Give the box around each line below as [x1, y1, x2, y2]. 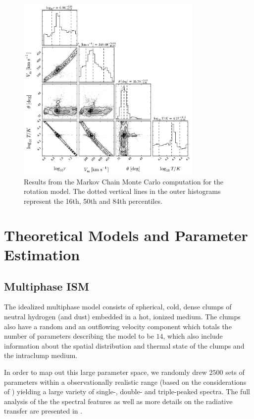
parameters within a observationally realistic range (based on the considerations [4, 376, 247, 387]
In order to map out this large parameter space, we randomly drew [4, 366, 207, 377]
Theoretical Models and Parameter [4, 225, 248, 245]
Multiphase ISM [4, 278, 89, 294]
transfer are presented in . [4, 406, 83, 416]
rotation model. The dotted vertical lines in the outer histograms [24, 186, 221, 196]
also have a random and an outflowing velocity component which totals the [4, 321, 232, 331]
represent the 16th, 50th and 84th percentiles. [24, 196, 162, 206]
